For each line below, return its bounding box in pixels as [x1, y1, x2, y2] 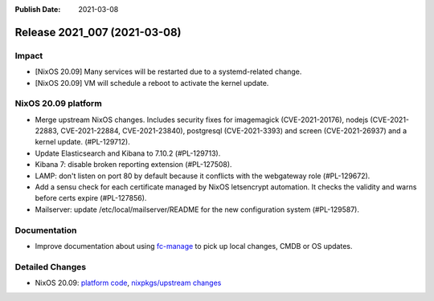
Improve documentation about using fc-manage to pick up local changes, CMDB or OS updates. [35, 241, 353, 250]
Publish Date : [14, 5, 61, 14]
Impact [14, 50, 43, 61]
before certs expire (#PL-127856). [35, 193, 147, 203]
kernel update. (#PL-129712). [35, 137, 130, 147]
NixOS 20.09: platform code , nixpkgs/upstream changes [35, 278, 222, 288]
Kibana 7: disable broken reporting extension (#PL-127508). [35, 160, 232, 169]
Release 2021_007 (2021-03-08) [14, 25, 182, 39]
